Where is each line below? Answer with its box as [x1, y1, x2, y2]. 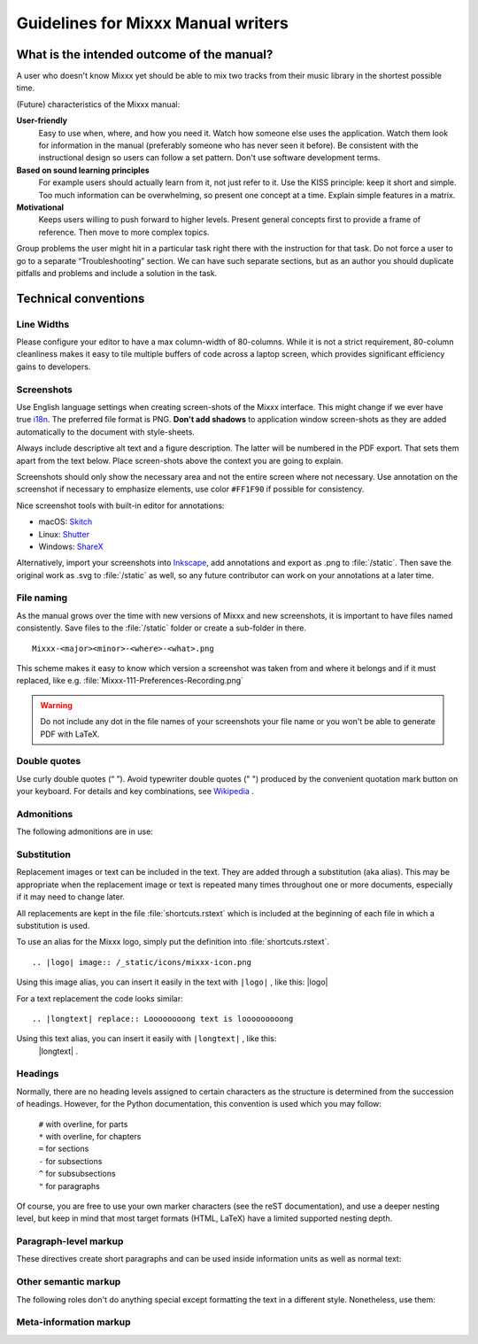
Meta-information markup [16, 1316, 132, 1328]
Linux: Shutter [38, 529, 90, 539]
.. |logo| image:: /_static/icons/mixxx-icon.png [32, 957, 252, 967]
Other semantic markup [16, 1276, 121, 1288]
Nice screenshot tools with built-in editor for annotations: [16, 500, 225, 511]
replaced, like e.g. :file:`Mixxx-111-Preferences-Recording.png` [16, 676, 243, 686]
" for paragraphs [38, 1180, 101, 1191]
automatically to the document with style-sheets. [16, 426, 195, 437]
